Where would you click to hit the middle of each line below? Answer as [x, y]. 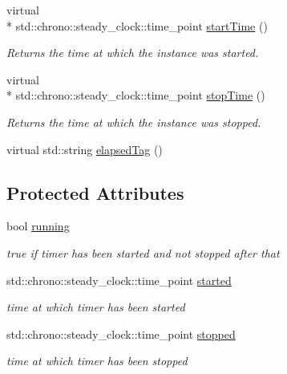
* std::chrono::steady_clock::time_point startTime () [137, 25]
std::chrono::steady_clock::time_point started [119, 280]
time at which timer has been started [96, 307]
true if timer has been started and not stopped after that [143, 252]
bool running [38, 226]
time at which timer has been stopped [97, 361]
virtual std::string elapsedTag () [85, 149]
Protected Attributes [95, 192]
